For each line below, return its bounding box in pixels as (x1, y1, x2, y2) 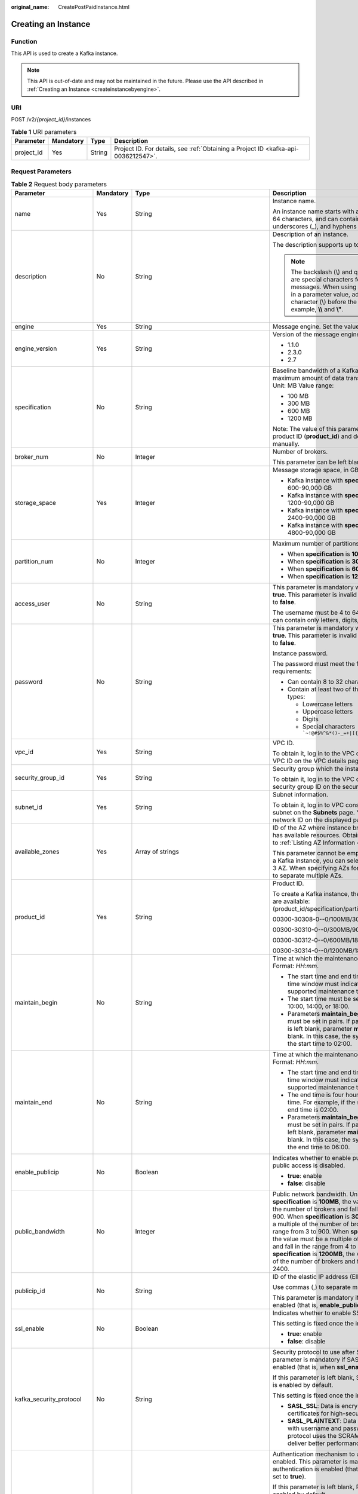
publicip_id (14, 1287, 45, 1295)
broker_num (14, 453, 49, 461)
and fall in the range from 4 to (272, 1242, 356, 1251)
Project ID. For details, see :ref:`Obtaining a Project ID (114, 145, 264, 153)
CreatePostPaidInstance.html (58, 4, 129, 10)
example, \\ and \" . (291, 305, 344, 314)
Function (11, 37, 38, 45)
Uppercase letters (302, 708, 353, 716)
